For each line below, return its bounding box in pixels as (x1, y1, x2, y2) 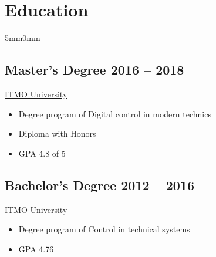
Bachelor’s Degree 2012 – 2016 (5, 175, 195, 194)
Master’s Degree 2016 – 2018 (5, 60, 184, 79)
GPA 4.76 (18, 242, 54, 255)
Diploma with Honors (18, 127, 96, 140)
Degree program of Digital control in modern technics (18, 107, 211, 120)
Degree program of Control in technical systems (18, 223, 190, 235)
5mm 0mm (5, 32, 41, 44)
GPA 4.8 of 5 (18, 147, 66, 159)
